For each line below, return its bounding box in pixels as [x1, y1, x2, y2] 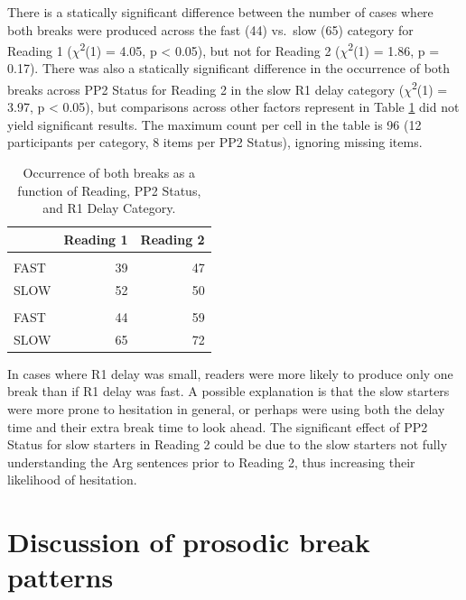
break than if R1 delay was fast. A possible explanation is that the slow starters [7, 382, 450, 401]
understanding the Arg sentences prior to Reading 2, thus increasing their [7, 452, 415, 471]
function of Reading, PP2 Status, [17, 180, 201, 199]
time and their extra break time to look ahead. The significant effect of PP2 [7, 417, 428, 436]
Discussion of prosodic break [7, 523, 370, 560]
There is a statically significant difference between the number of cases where [7, 3, 433, 21]
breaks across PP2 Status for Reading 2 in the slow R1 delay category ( [7, 79, 405, 98]
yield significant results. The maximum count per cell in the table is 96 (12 [7, 115, 422, 134]
